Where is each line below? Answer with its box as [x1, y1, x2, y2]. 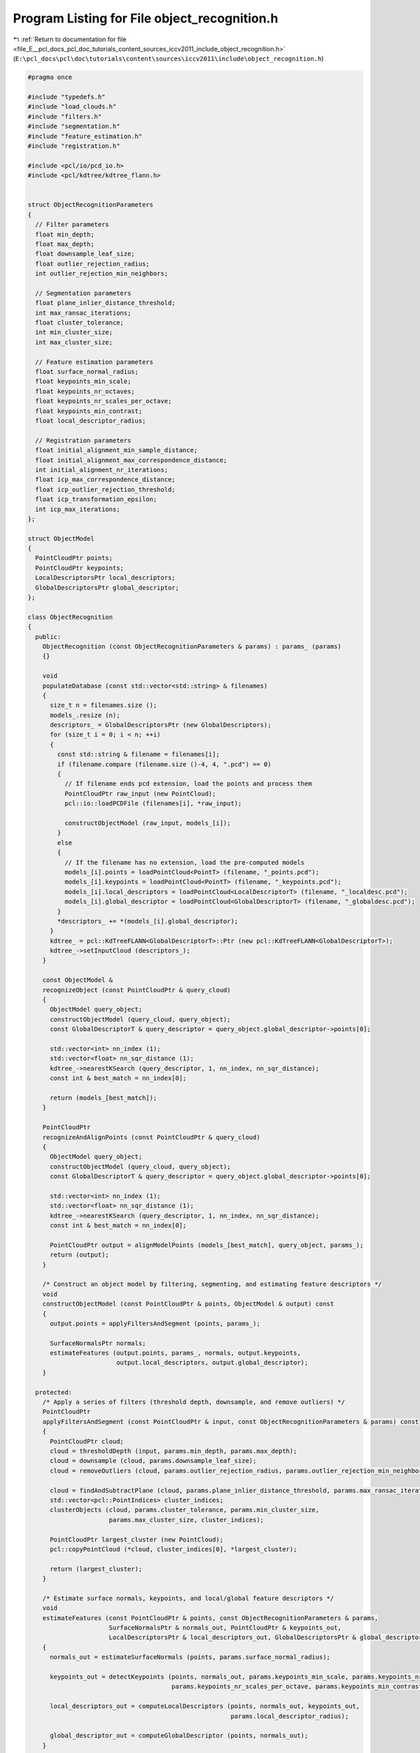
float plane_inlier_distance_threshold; [35, 299, 176, 307]
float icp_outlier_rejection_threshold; [35, 485, 176, 494]
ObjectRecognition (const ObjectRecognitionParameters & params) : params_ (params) [42, 642, 342, 650]
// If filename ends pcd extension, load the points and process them [64, 780, 312, 788]
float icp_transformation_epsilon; [35, 495, 157, 503]
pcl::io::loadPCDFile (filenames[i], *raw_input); [64, 799, 242, 808]
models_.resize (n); [50, 711, 120, 719]
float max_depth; [35, 240, 94, 248]
